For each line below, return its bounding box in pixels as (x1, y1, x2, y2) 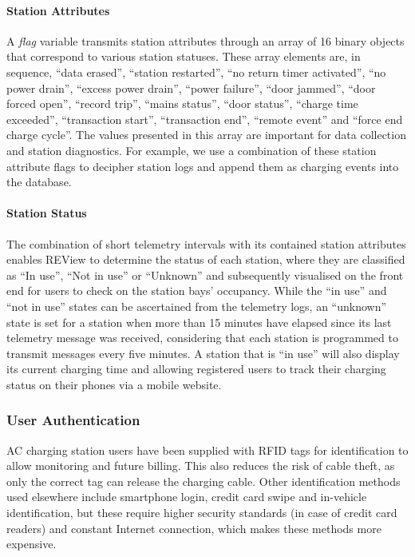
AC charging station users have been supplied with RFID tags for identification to (6, 441, 409, 458)
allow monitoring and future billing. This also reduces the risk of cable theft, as (6, 457, 395, 474)
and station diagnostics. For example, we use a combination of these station (6, 141, 377, 158)
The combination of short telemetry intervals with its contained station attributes (6, 235, 406, 252)
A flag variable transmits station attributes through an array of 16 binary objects (6, 32, 405, 49)
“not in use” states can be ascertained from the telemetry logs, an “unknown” (6, 297, 387, 314)
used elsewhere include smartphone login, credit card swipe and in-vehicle (6, 488, 367, 505)
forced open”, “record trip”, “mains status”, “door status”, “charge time (6, 95, 358, 112)
